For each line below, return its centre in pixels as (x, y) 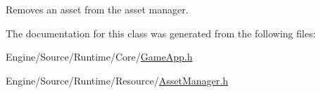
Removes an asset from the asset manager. (97, 9)
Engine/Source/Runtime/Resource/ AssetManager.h (117, 80)
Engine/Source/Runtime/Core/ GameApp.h (99, 57)
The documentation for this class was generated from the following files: (161, 33)
